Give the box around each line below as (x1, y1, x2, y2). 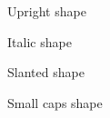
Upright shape (7, 2, 86, 20)
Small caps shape (7, 93, 103, 112)
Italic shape (7, 32, 72, 51)
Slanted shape (7, 63, 85, 82)
